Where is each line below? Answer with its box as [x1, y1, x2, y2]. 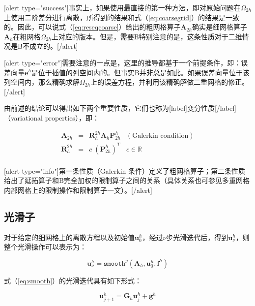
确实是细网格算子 [192, 22, 248, 32]
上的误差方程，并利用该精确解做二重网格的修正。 [90, 77, 249, 87]
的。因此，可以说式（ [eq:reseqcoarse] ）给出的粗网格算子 [4, 22, 181, 32]
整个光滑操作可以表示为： [4, 242, 86, 252]
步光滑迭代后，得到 [166, 232, 228, 242]
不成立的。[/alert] [22, 41, 78, 51]
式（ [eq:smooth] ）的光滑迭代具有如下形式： [4, 275, 142, 285]
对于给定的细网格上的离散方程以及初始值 [4, 232, 135, 242]
